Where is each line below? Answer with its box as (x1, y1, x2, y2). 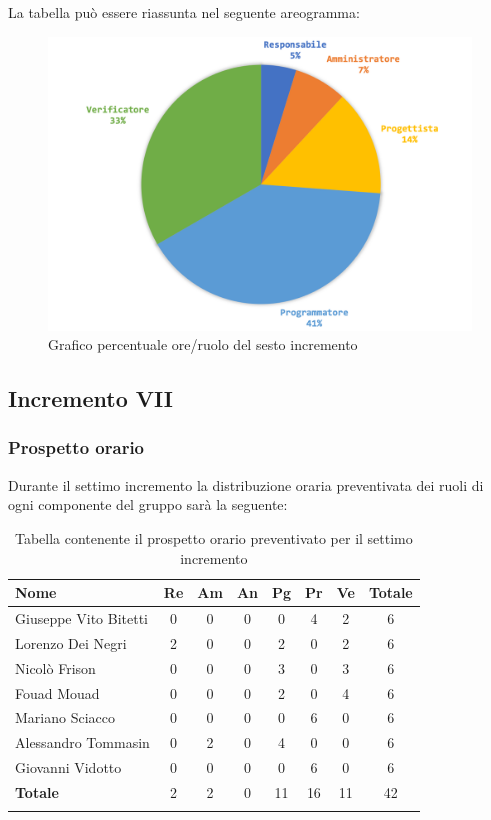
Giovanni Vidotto (15, 757, 122, 778)
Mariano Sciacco (15, 707, 115, 728)
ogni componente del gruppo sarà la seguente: (8, 494, 288, 515)
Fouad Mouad (15, 682, 100, 703)
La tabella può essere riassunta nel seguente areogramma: (8, 2, 360, 22)
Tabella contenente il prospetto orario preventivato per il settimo (14, 527, 413, 548)
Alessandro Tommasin (15, 732, 150, 753)
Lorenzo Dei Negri (15, 632, 127, 653)
